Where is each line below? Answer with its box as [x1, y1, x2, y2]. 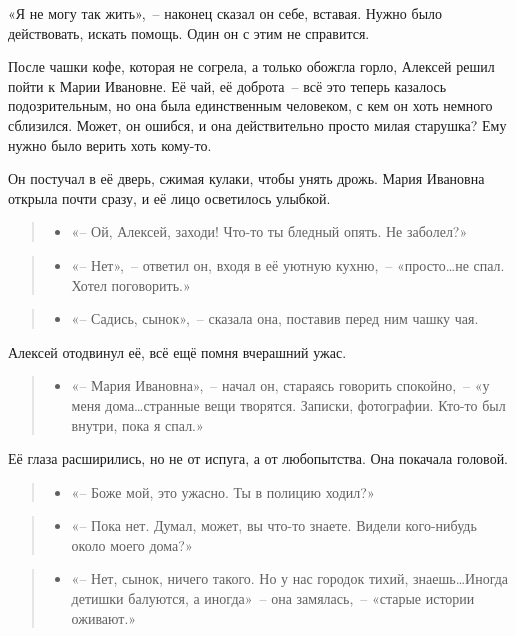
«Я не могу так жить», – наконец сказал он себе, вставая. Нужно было [8, 3, 443, 23]
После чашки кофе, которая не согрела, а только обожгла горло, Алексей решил [8, 56, 495, 77]
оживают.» [71, 607, 137, 628]
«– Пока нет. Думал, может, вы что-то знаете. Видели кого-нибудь [71, 515, 477, 536]
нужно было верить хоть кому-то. [8, 134, 212, 155]
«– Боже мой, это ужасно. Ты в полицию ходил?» [71, 481, 375, 502]
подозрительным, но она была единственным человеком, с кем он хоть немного [8, 95, 493, 116]
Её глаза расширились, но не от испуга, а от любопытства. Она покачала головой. [8, 448, 509, 469]
